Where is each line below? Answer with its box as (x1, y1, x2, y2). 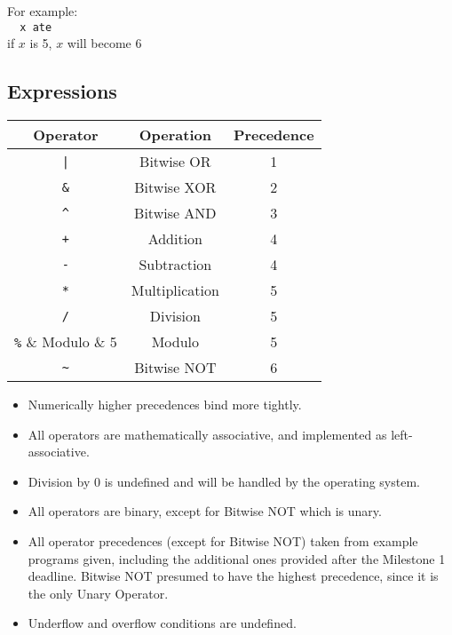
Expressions (7, 77, 117, 105)
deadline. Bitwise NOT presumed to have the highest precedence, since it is (28, 567, 439, 585)
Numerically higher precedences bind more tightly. (28, 395, 302, 414)
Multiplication (131, 280, 219, 301)
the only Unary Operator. (28, 583, 169, 602)
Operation (139, 124, 211, 146)
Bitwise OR (139, 151, 211, 172)
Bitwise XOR (134, 177, 217, 198)
